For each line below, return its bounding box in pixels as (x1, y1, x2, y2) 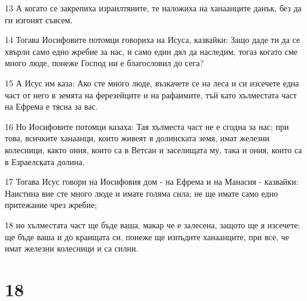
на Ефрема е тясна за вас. (5, 100, 98, 113)
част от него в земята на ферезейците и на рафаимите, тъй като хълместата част (5, 88, 297, 101)
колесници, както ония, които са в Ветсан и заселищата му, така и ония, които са (5, 143, 302, 156)
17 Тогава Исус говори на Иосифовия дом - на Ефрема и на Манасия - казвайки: (5, 175, 299, 188)
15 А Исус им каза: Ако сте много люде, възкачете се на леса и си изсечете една (5, 76, 299, 89)
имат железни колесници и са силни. (5, 242, 139, 255)
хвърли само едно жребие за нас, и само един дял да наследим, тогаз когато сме (5, 45, 298, 57)
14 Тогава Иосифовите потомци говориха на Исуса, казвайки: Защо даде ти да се (5, 33, 300, 46)
